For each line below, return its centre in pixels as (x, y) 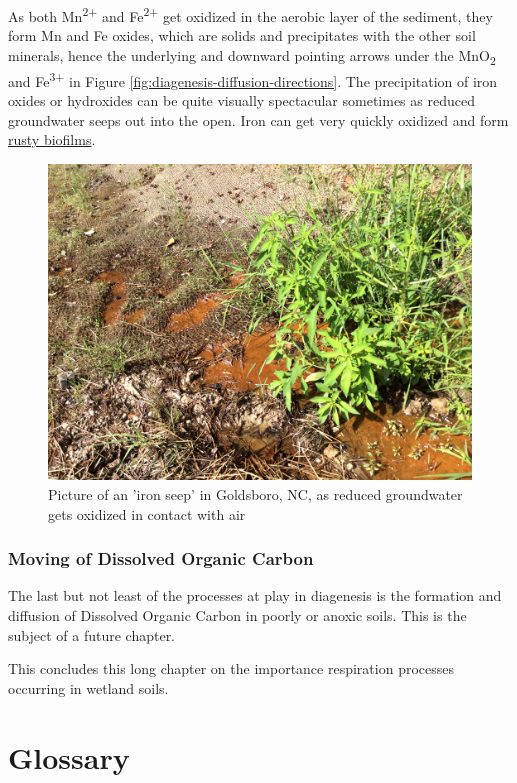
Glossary (69, 756)
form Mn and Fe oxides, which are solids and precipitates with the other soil (242, 35)
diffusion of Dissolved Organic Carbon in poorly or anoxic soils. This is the (237, 614)
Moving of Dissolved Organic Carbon (161, 558)
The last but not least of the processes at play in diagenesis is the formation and (255, 595)
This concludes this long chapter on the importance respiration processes (231, 668)
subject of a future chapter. (92, 634)
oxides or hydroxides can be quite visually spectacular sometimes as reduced (241, 100)
